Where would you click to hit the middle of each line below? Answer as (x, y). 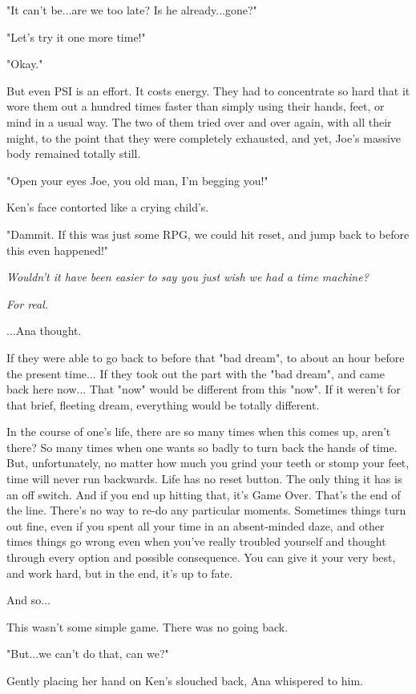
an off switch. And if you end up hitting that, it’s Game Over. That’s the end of (204, 494)
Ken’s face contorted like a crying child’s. (108, 207)
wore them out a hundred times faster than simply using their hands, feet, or (196, 106)
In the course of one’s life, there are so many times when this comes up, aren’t (199, 432)
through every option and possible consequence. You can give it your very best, (201, 557)
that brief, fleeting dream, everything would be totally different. (163, 404)
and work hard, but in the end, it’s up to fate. (120, 573)
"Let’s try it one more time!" (76, 36)
